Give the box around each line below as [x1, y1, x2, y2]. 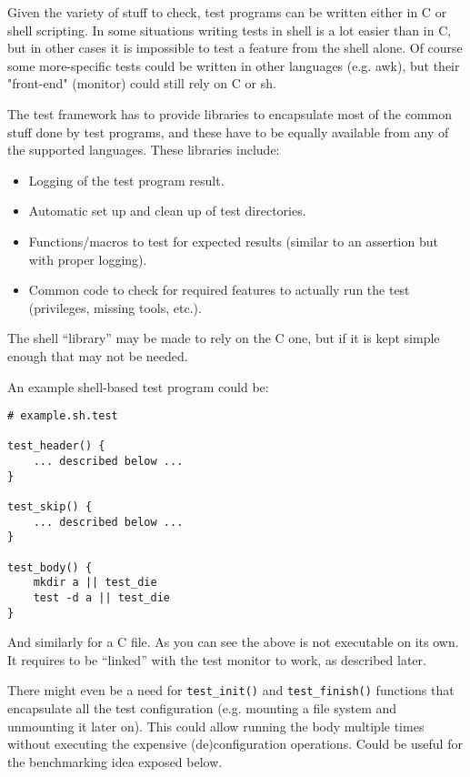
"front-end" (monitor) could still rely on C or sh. [7, 74, 276, 93]
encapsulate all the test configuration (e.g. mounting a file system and [7, 699, 397, 718]
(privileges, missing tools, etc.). [28, 298, 202, 317]
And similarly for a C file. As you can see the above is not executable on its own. [7, 632, 459, 651]
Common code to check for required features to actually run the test [28, 280, 410, 299]
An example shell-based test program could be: [7, 377, 269, 396]
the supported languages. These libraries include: [7, 140, 280, 159]
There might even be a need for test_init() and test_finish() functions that [7, 681, 455, 700]
